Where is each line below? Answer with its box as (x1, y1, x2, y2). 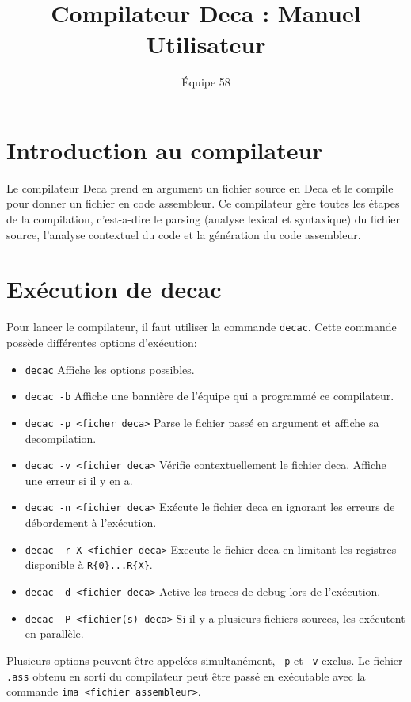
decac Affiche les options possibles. (25, 361, 195, 377)
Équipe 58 (181, 74, 230, 90)
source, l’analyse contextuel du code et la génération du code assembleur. (6, 226, 361, 242)
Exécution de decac (6, 273, 222, 305)
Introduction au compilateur (6, 133, 323, 166)
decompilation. (25, 429, 97, 446)
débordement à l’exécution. (25, 514, 157, 531)
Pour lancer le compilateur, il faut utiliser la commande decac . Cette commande (6, 319, 397, 335)
